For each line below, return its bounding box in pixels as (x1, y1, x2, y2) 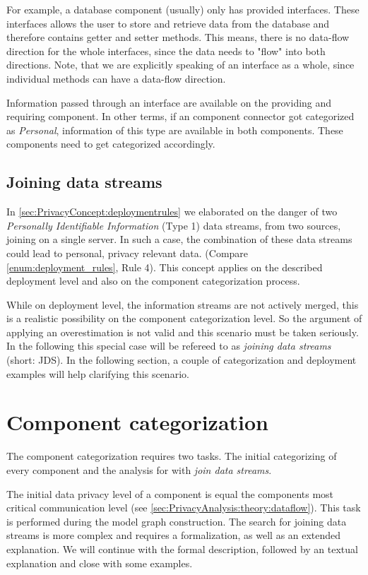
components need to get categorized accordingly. (6, 136, 215, 151)
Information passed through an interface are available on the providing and (6, 95, 332, 109)
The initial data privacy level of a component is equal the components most (6, 486, 334, 501)
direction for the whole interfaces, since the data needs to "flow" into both (6, 43, 326, 58)
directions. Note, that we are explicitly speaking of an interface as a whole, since (6, 57, 355, 72)
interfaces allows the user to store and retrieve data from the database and (6, 16, 330, 30)
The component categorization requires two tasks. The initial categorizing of (6, 449, 337, 463)
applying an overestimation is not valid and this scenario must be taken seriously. (6, 324, 359, 339)
